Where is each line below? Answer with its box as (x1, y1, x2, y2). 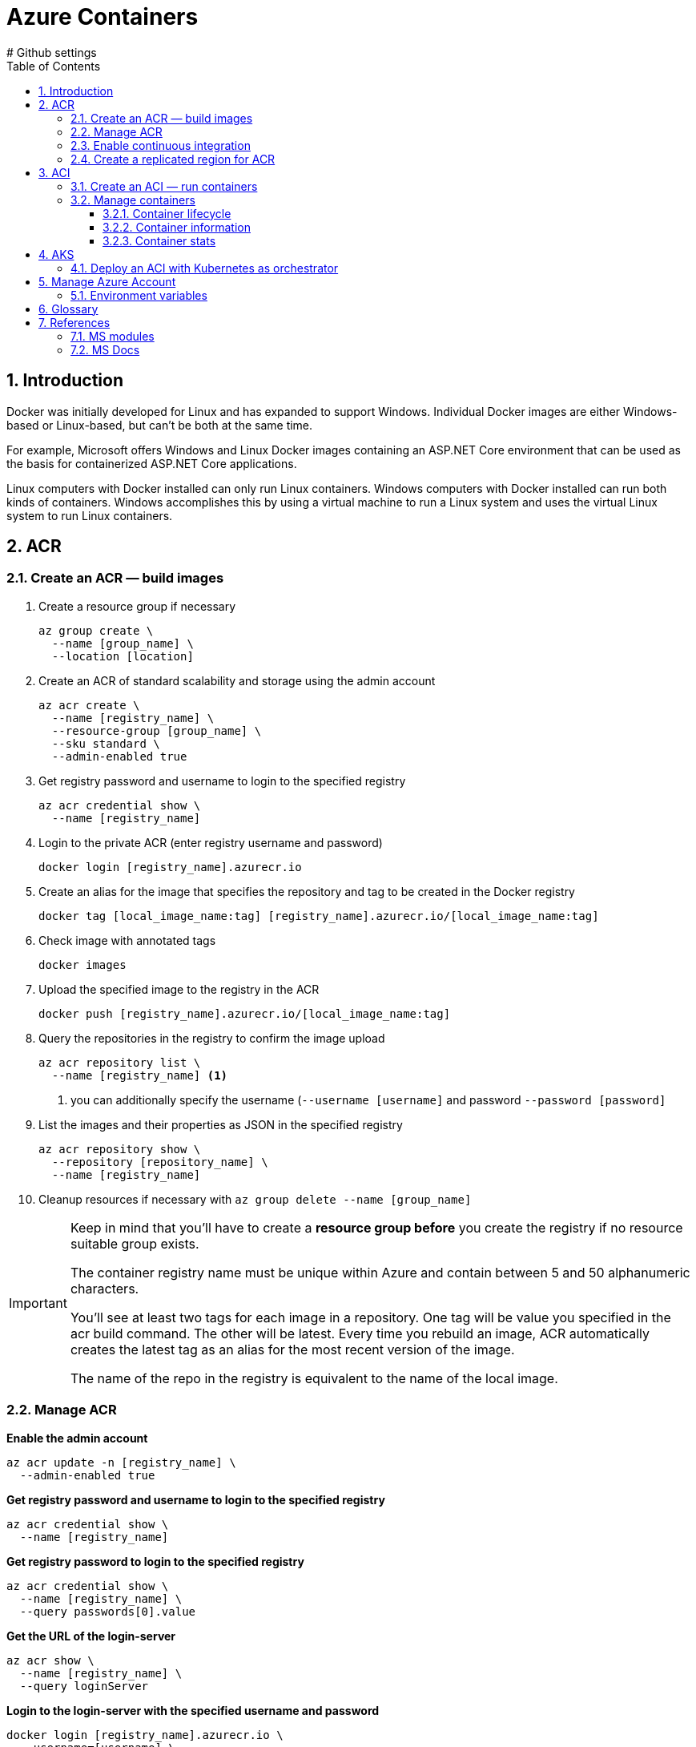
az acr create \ (38, 698, 140, 712)
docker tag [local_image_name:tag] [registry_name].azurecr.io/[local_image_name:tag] (38, 909, 599, 922)
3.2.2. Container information (103, 220, 251, 234)
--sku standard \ (51, 736, 160, 750)
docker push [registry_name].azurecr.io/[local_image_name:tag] (38, 1007, 451, 1020)
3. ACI (38, 165, 70, 180)
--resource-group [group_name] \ (51, 724, 262, 737)
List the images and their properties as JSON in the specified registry (38, 1117, 403, 1132)
